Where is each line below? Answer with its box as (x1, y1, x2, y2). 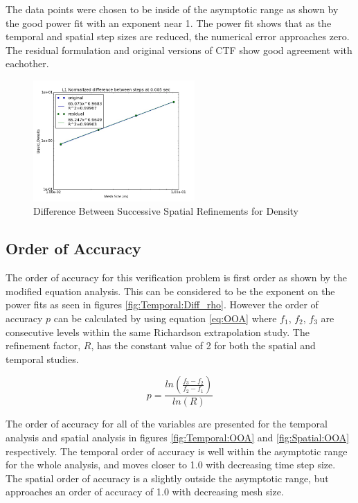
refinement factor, (6, 338, 81, 353)
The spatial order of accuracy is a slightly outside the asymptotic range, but (6, 470, 329, 485)
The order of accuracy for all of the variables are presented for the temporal (6, 416, 328, 431)
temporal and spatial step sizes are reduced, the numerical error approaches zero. (6, 29, 350, 44)
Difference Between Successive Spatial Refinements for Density (33, 204, 298, 218)
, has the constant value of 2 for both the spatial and (91, 338, 316, 353)
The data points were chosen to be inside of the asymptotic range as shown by (6, 2, 339, 16)
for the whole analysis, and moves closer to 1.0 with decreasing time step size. (6, 457, 336, 472)
